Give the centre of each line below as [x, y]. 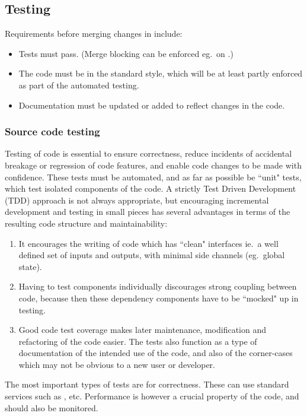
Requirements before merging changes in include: [94, 34]
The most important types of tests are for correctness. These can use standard [147, 384]
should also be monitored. [52, 407]
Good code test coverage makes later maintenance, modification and [142, 330]
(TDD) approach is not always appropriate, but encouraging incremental [137, 200]
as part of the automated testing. [79, 85]
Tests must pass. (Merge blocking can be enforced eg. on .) [126, 53]
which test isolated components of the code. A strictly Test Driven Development [151, 188]
